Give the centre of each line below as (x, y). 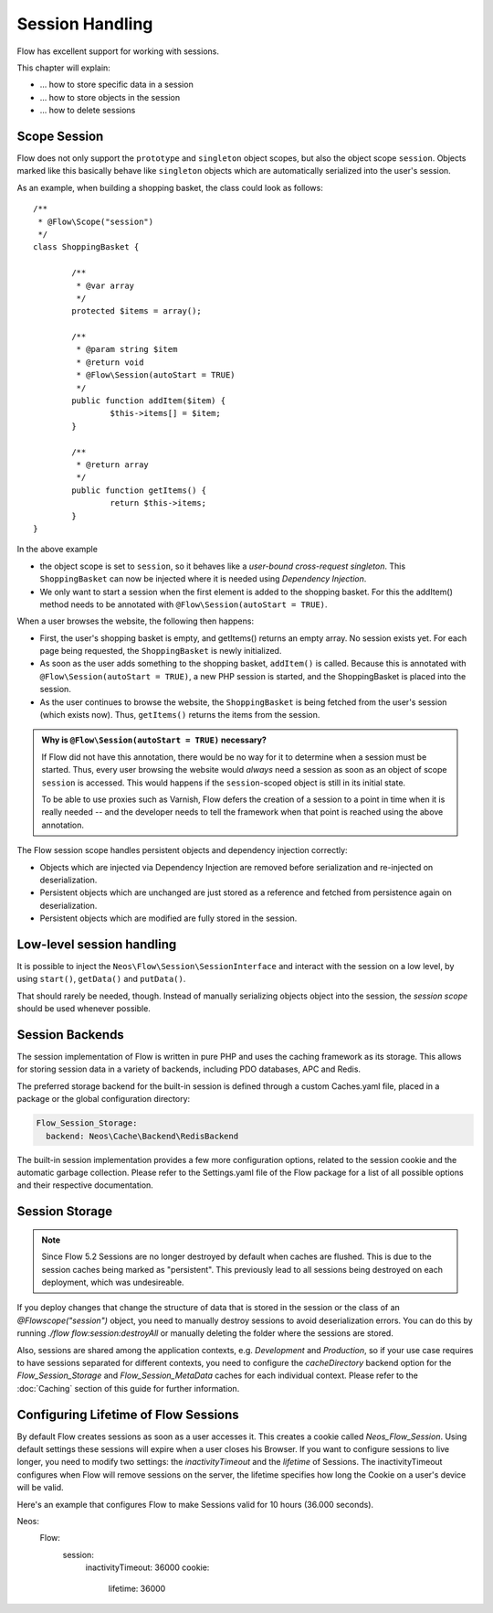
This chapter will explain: (64, 68)
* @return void (110, 362)
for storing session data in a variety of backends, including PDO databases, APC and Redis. (189, 1069)
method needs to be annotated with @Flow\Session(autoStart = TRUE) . (184, 604)
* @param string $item (127, 349)
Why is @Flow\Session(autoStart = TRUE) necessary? (154, 740)
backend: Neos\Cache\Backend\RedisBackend (142, 1136)
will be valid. (40, 1488)
